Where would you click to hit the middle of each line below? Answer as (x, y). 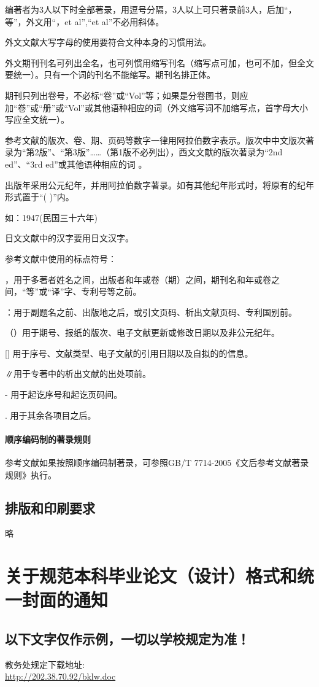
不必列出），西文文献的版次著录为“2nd (207, 152)
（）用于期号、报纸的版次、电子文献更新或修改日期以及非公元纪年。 (142, 332)
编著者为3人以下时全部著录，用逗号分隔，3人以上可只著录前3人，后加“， (151, 9)
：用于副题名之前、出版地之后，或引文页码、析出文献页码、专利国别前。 (151, 312)
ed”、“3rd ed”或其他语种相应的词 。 (76, 164)
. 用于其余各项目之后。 (51, 415)
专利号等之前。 (111, 291)
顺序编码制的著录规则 (48, 439)
